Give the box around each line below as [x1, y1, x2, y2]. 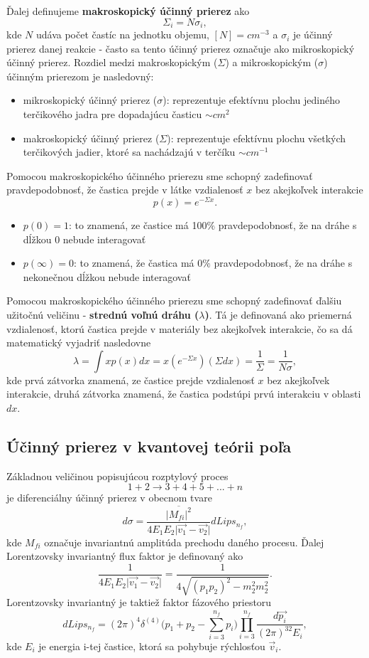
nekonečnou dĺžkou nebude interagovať [23, 269, 191, 284]
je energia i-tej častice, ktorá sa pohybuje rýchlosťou [38, 638, 265, 653]
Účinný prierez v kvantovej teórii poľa [6, 435, 292, 457]
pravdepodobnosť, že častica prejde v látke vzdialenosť [6, 182, 243, 197]
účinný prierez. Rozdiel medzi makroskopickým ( [6, 55, 218, 70]
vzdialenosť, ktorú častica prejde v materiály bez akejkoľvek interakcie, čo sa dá [6, 321, 353, 336]
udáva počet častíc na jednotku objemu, [35, 27, 209, 42]
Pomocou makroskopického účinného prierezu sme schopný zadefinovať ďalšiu [6, 293, 342, 308]
